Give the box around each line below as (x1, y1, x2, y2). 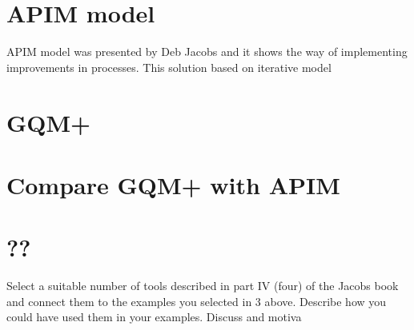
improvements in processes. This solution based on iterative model (6, 58, 332, 75)
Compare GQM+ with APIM (6, 168, 340, 201)
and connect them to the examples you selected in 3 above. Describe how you (6, 292, 387, 309)
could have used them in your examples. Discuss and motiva (6, 308, 302, 325)
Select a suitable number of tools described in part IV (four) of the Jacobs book (6, 277, 399, 294)
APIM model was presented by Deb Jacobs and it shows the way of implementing (6, 43, 408, 60)
